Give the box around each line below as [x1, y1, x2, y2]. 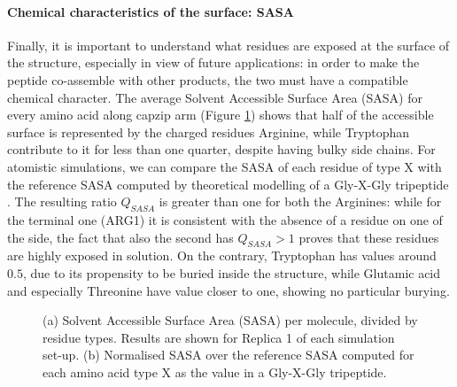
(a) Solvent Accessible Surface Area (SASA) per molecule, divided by [43, 311, 418, 329]
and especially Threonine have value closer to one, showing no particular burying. [7, 281, 450, 299]
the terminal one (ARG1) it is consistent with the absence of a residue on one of [7, 210, 443, 228]
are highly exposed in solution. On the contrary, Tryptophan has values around [7, 246, 437, 265]
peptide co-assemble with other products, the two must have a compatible [7, 70, 408, 89]
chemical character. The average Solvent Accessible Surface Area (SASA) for [7, 88, 422, 106]
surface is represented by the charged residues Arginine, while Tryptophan [7, 122, 410, 141]
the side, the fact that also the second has [7, 228, 234, 246]
